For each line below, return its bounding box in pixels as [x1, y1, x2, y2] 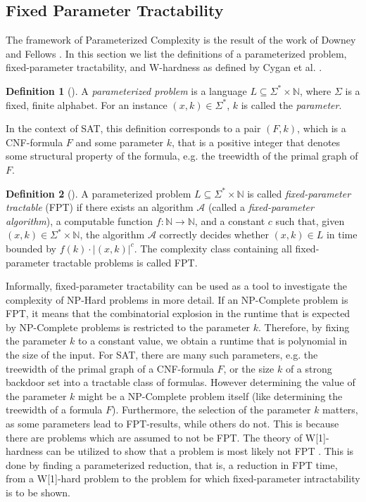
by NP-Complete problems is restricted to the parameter [6, 319, 251, 334]
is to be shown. [6, 485, 70, 500]
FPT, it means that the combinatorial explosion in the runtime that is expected [6, 306, 351, 321]
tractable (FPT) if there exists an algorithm [6, 200, 194, 214]
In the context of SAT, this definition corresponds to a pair [6, 121, 261, 136]
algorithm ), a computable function [6, 213, 153, 228]
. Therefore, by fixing [258, 319, 350, 334]
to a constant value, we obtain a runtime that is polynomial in [78, 333, 348, 348]
